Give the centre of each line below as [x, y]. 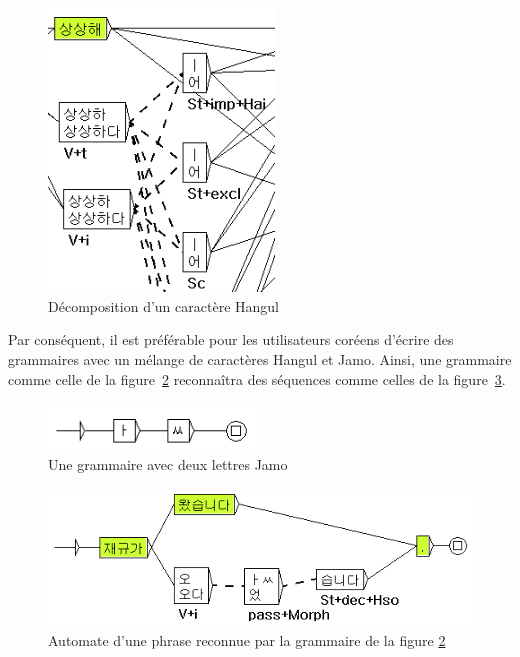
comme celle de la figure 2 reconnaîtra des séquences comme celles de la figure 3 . [257, 378]
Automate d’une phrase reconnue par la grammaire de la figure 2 [247, 639]
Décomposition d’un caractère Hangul [163, 305]
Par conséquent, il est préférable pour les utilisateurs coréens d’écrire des [231, 339]
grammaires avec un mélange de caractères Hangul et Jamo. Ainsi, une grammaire [260, 358]
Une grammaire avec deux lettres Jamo [168, 464]
